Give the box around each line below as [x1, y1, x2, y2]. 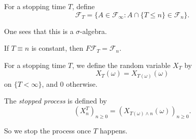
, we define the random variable [72, 59, 171, 70]
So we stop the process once [4, 125, 91, 135]
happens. [100, 125, 128, 135]
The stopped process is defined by [4, 95, 107, 106]
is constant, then [31, 43, 83, 53]
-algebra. [80, 25, 107, 36]
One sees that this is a [4, 25, 74, 36]
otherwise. [66, 78, 98, 89]
